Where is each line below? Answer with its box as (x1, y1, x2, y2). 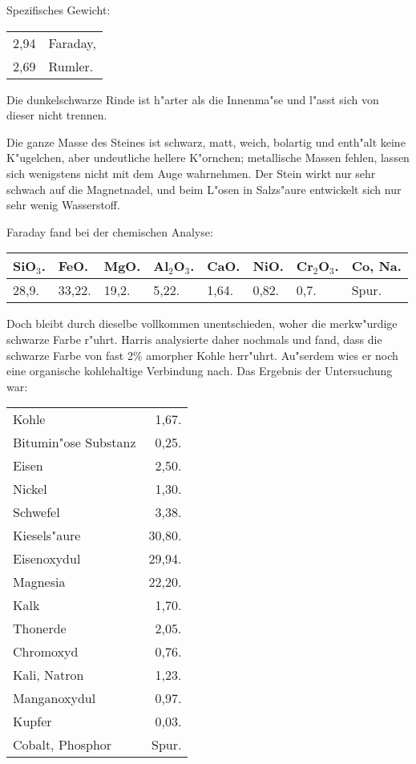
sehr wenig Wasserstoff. (6, 196, 120, 213)
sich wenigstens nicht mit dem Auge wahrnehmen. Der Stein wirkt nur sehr (6, 164, 376, 181)
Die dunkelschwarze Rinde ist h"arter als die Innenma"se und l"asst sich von (6, 91, 379, 107)
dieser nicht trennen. (6, 107, 107, 123)
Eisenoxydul (13, 549, 81, 568)
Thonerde (13, 619, 67, 638)
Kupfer (13, 712, 52, 731)
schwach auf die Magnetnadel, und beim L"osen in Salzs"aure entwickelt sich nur (6, 180, 402, 197)
